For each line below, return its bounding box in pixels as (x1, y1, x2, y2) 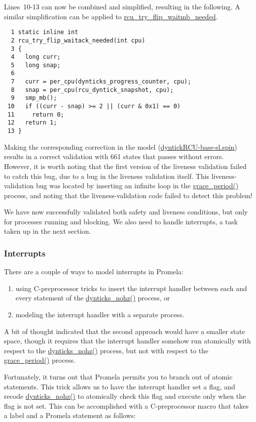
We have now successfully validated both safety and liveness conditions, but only (4, 207, 248, 217)
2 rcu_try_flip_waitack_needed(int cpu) (11, 37, 146, 44)
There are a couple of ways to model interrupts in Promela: (4, 266, 183, 277)
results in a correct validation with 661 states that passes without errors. (4, 151, 224, 162)
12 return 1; (7, 119, 57, 127)
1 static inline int (11, 29, 78, 36)
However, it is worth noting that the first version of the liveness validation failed (4, 161, 247, 171)
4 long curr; (11, 53, 61, 61)
